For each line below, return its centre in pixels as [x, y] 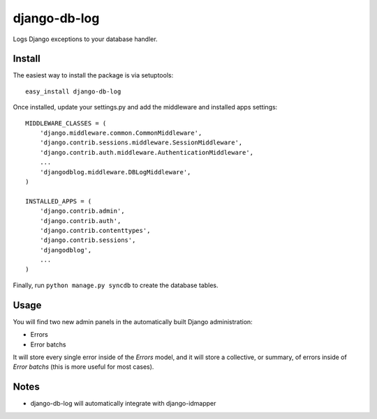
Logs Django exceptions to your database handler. [85, 39]
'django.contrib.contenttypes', [95, 230]
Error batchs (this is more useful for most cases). [83, 367]
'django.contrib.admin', [82, 211]
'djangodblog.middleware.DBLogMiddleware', [115, 172]
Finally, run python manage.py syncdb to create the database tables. [116, 285]
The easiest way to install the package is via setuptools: [93, 75]
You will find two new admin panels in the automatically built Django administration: [133, 321]
